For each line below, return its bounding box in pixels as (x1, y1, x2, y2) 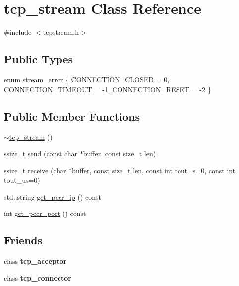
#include (4, 27, 32, 37)
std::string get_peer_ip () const (4, 191, 101, 202)
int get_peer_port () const (4, 208, 86, 218)
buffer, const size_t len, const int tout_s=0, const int (72, 165, 236, 175)
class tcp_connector (4, 272, 71, 283)
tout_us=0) (4, 175, 40, 185)
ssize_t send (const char (4, 148, 78, 158)
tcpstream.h (43, 27, 79, 37)
